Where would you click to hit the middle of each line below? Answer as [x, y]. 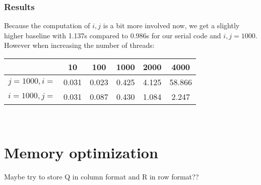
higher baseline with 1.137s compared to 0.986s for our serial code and [113, 35]
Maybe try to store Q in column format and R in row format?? [102, 176]
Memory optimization [81, 152]
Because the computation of [47, 25]
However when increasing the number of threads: [79, 45]
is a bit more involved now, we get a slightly [171, 25]
